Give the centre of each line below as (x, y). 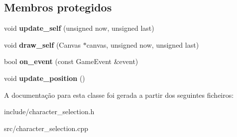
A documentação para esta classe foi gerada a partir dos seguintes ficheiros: (119, 95)
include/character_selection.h (49, 111)
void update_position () (45, 78)
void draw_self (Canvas (42, 44)
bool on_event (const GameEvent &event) (71, 61)
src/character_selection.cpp (46, 128)
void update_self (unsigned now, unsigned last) (79, 28)
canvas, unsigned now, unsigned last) (143, 44)
